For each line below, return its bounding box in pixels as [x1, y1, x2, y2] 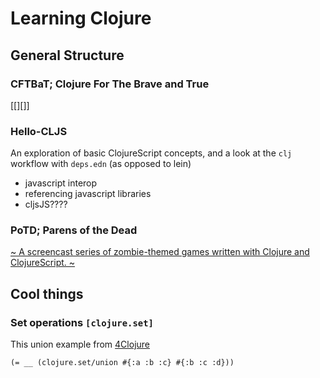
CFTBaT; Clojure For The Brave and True [10, 77, 210, 91]
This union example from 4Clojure [10, 338, 151, 351]
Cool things [10, 285, 84, 302]
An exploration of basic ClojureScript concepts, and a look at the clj [10, 147, 293, 159]
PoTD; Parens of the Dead [10, 223, 138, 237]
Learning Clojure [10, 7, 152, 30]
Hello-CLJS [10, 124, 68, 138]
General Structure [10, 47, 125, 64]
